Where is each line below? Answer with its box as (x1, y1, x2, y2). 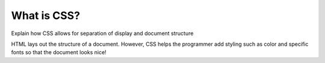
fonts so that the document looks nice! (11, 49, 107, 56)
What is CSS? (11, 9, 81, 22)
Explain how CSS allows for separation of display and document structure (11, 30, 194, 37)
